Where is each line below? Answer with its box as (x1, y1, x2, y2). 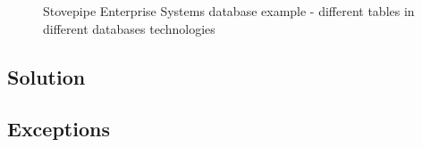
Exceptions (7, 115, 110, 143)
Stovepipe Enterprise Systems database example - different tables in (43, 2, 415, 20)
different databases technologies (43, 19, 215, 37)
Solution (7, 62, 86, 90)
